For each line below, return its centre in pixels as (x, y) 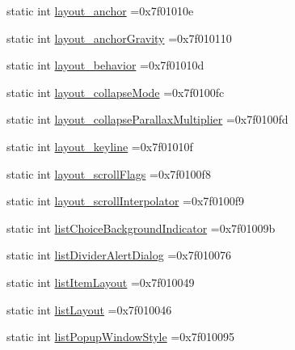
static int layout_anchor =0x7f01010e (100, 11)
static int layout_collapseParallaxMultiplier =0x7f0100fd (147, 119)
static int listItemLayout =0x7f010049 (101, 282)
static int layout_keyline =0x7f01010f (100, 146)
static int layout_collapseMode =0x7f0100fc (116, 92)
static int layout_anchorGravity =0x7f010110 (119, 38)
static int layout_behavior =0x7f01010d (105, 65)
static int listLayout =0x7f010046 (89, 309)
